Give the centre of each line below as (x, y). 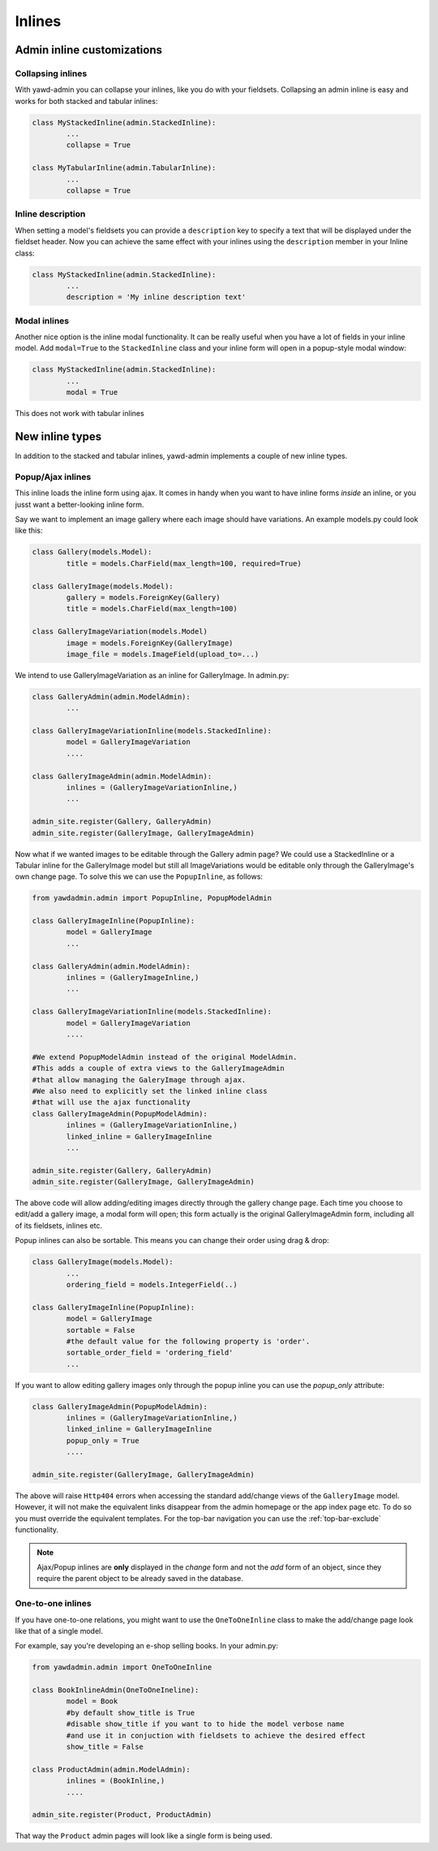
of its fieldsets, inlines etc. (59, 1225)
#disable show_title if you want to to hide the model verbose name (205, 1724)
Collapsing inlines (51, 73)
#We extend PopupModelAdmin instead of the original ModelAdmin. (165, 1057)
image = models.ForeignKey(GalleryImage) (150, 643)
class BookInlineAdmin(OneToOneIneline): (116, 1690)
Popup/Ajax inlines (53, 477)
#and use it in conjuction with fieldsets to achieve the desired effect (216, 1735)
